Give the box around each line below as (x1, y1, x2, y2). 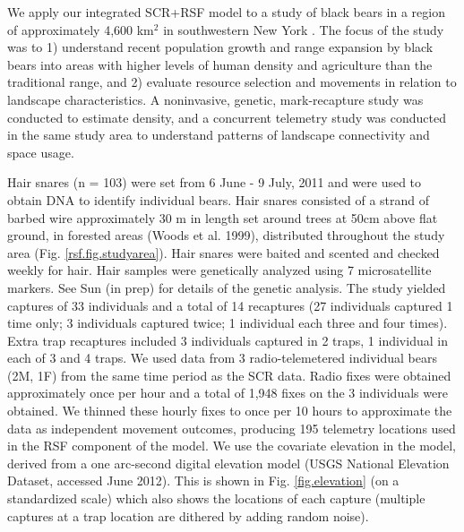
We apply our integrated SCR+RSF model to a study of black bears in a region (7, 3, 445, 21)
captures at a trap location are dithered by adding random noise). (7, 506, 369, 525)
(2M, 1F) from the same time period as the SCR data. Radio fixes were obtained (7, 365, 451, 384)
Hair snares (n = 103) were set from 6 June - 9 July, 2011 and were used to (7, 173, 422, 192)
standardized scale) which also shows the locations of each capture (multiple (7, 489, 425, 508)
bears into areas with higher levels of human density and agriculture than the (7, 55, 433, 73)
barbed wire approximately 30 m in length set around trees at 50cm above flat (7, 208, 438, 227)
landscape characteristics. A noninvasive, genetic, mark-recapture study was (7, 90, 424, 108)
